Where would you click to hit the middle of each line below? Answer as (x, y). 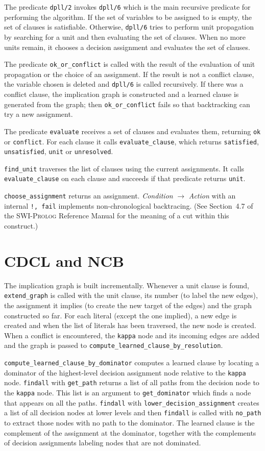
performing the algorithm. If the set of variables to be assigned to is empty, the (128, 17)
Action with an (212, 196)
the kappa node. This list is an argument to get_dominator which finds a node (128, 393)
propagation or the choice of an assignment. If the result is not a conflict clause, (129, 74)
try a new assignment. (39, 114)
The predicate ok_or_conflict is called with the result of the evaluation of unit (130, 64)
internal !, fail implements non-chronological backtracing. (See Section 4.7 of (129, 205)
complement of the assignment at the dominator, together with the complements (130, 432)
